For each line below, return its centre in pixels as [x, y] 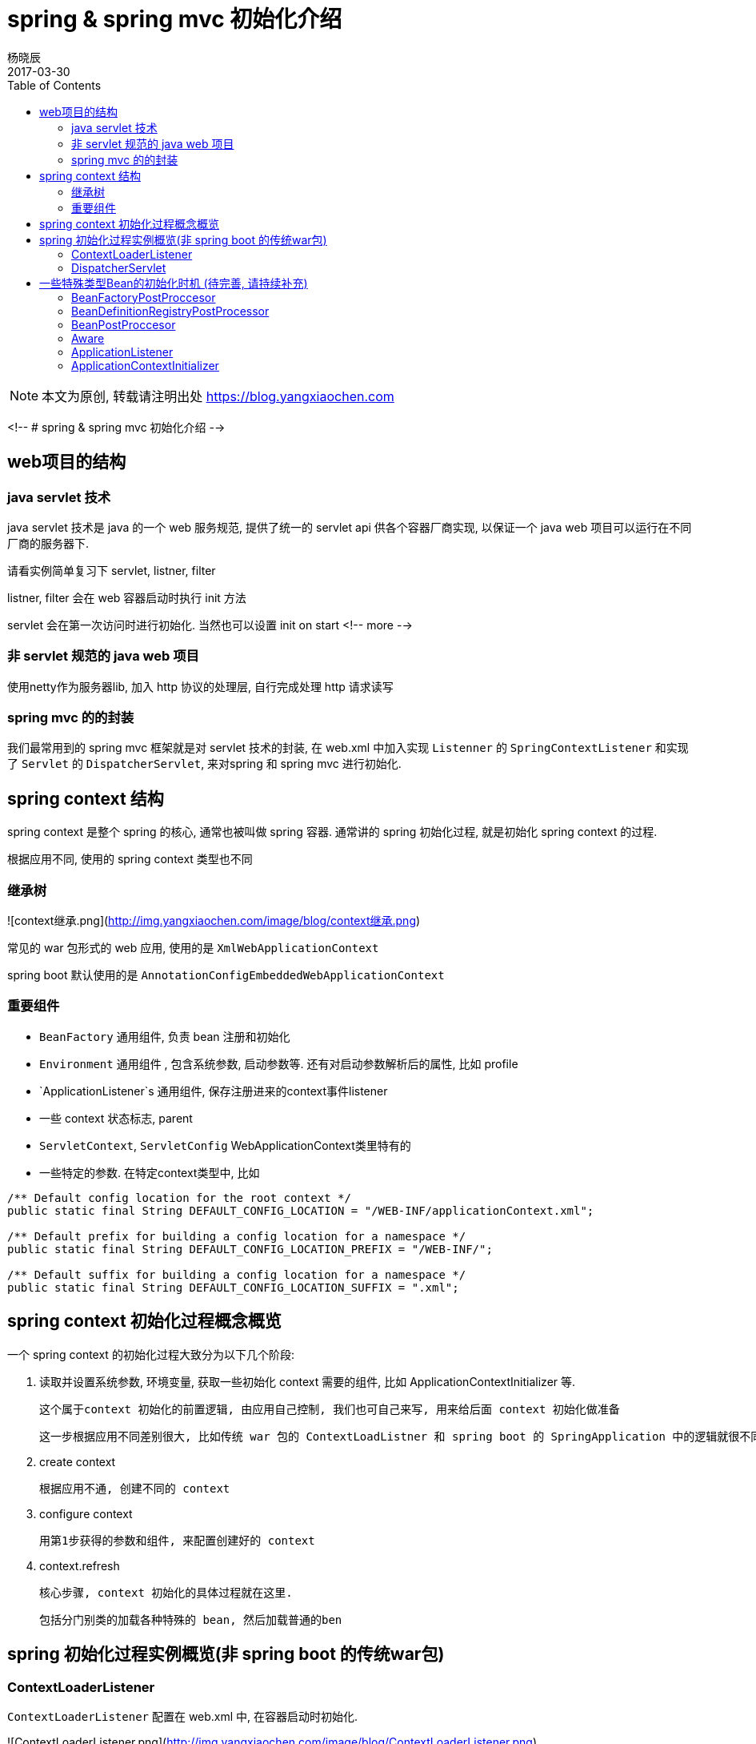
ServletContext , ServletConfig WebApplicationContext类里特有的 [225, 1145]
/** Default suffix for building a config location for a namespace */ [237, 1274]
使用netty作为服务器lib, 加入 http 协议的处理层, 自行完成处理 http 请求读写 [200, 686]
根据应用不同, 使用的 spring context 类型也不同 [130, 859]
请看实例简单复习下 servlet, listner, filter [112, 570]
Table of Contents [54, 85]
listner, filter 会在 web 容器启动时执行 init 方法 [127, 597]
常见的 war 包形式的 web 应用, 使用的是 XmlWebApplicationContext [193, 948]
